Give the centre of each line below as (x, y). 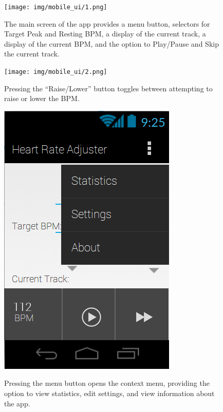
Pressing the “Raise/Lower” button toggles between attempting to (108, 88)
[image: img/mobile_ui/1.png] (56, 7)
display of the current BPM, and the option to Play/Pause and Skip (112, 43)
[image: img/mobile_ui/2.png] (56, 72)
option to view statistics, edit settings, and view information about (109, 393)
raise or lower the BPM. (42, 98)
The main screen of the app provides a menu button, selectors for (107, 23)
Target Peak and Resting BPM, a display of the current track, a (105, 34)
